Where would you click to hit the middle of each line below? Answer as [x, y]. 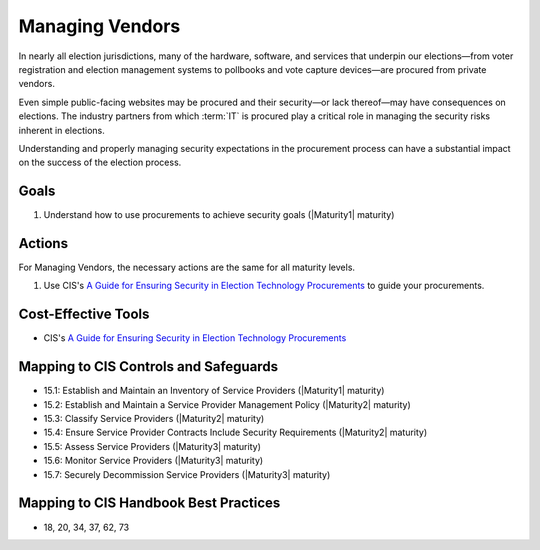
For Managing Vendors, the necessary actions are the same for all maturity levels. [186, 267]
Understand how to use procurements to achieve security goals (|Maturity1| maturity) [219, 215]
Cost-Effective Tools [84, 314]
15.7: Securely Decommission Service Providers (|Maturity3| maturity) [187, 474]
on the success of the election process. [100, 162]
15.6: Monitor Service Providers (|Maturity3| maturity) [153, 461]
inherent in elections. [61, 130]
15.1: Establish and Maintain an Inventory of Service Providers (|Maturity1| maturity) [214, 391]
